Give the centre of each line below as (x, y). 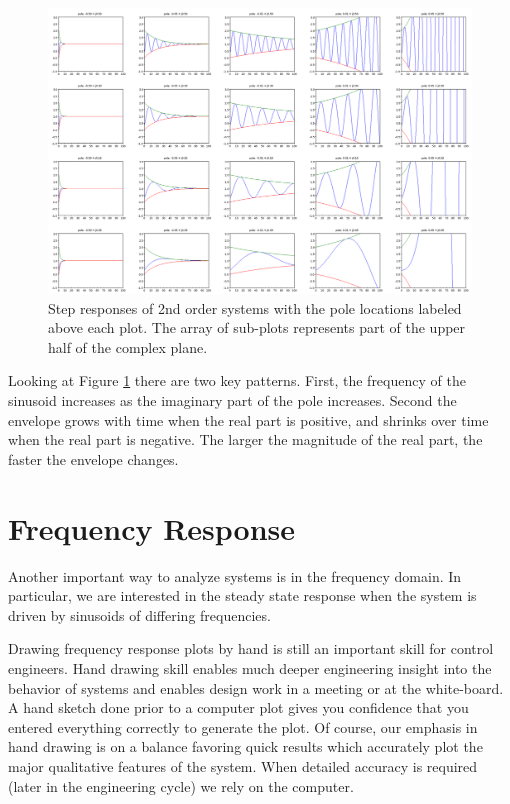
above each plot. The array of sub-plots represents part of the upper (257, 327)
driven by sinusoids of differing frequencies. (139, 614)
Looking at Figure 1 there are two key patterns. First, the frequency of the (237, 380)
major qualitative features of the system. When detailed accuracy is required (243, 765)
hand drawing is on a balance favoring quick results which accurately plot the (245, 746)
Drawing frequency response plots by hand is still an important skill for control (251, 648)
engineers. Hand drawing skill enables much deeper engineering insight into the (250, 667)
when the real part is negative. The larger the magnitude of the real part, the (245, 439)
